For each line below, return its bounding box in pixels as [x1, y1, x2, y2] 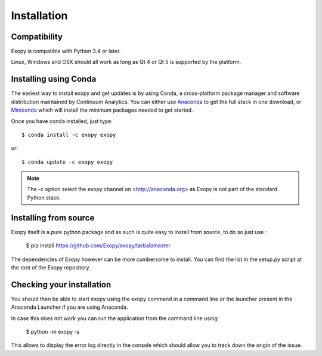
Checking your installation [11, 280, 112, 290]
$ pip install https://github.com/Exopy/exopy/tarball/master [26, 242, 171, 249]
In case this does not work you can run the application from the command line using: [11, 314, 219, 322]
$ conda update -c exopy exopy [21, 158, 113, 165]
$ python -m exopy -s [26, 329, 80, 336]
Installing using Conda [11, 74, 97, 84]
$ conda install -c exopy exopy [21, 131, 116, 138]
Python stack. [27, 194, 61, 201]
